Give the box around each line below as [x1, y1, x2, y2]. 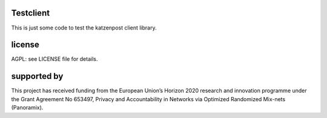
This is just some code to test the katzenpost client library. [11, 24, 157, 31]
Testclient [11, 8, 50, 18]
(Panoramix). [11, 104, 44, 111]
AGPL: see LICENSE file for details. [11, 55, 98, 63]
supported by [11, 71, 64, 81]
